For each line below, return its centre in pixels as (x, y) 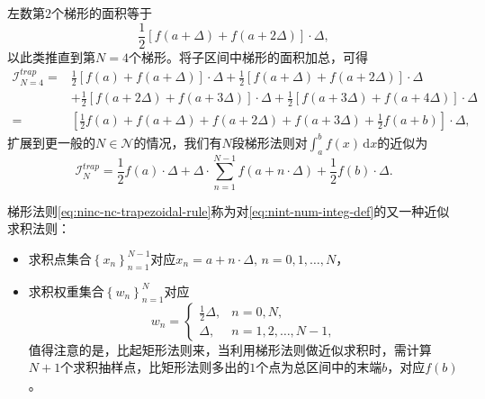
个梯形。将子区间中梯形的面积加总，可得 (248, 56)
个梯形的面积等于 (102, 13)
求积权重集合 (66, 290)
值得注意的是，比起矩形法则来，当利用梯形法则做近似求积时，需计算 (230, 349)
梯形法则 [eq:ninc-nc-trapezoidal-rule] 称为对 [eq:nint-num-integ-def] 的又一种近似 (229, 210)
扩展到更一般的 (51, 142)
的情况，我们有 (178, 142)
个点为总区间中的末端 (319, 367)
